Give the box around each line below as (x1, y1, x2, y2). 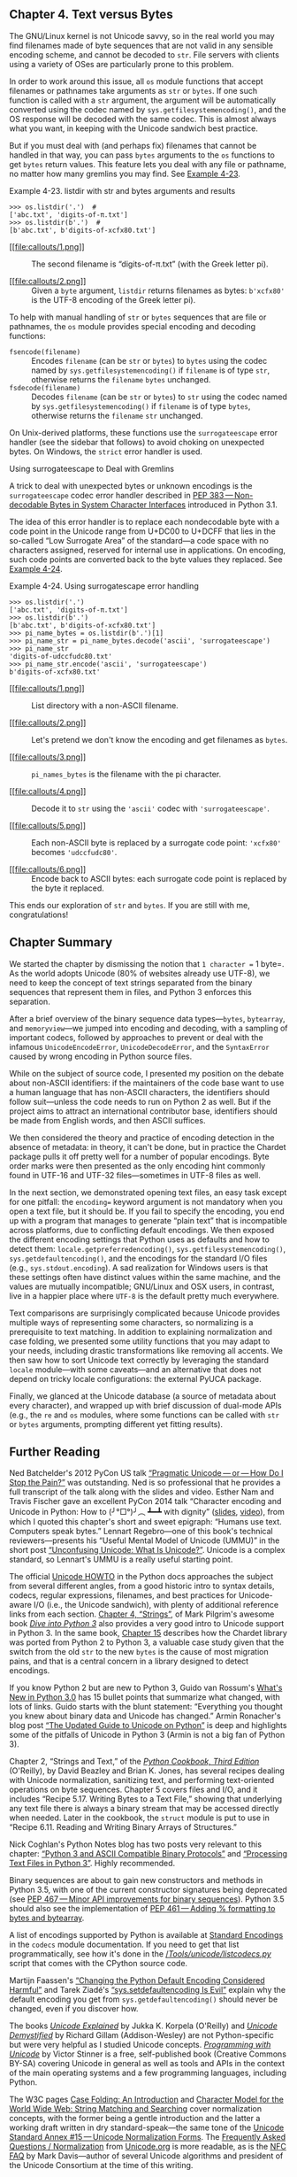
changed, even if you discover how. (9, 2003, 139, 2014)
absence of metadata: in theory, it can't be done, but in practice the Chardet (9, 1141, 286, 1152)
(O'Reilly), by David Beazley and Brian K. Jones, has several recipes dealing (9, 1765, 286, 1776)
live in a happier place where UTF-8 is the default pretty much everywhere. (9, 1290, 280, 1301)
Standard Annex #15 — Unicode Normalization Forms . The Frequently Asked (9, 2132, 286, 2142)
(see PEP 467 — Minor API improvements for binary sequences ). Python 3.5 (9, 1894, 285, 1904)
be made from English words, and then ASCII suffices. (9, 1115, 206, 1125)
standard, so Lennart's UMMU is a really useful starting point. (9, 1554, 233, 1565)
